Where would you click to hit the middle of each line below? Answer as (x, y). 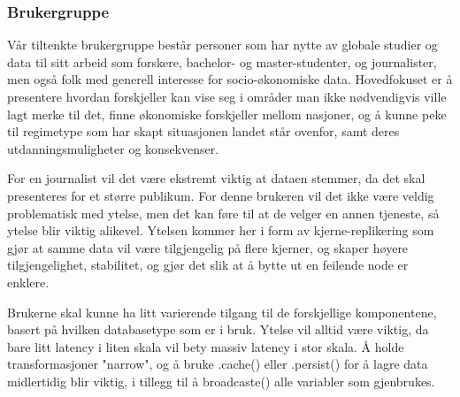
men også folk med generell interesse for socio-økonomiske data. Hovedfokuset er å (230, 79)
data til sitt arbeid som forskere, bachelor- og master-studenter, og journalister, (222, 61)
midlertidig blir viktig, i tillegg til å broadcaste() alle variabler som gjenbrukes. (221, 381)
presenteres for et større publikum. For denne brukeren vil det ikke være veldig (221, 195)
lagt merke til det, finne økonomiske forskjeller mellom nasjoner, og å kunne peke (227, 114)
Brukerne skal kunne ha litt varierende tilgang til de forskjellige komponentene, (222, 312)
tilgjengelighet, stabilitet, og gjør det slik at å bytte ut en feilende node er (208, 265)
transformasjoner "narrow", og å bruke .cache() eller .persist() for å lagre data (218, 364)
